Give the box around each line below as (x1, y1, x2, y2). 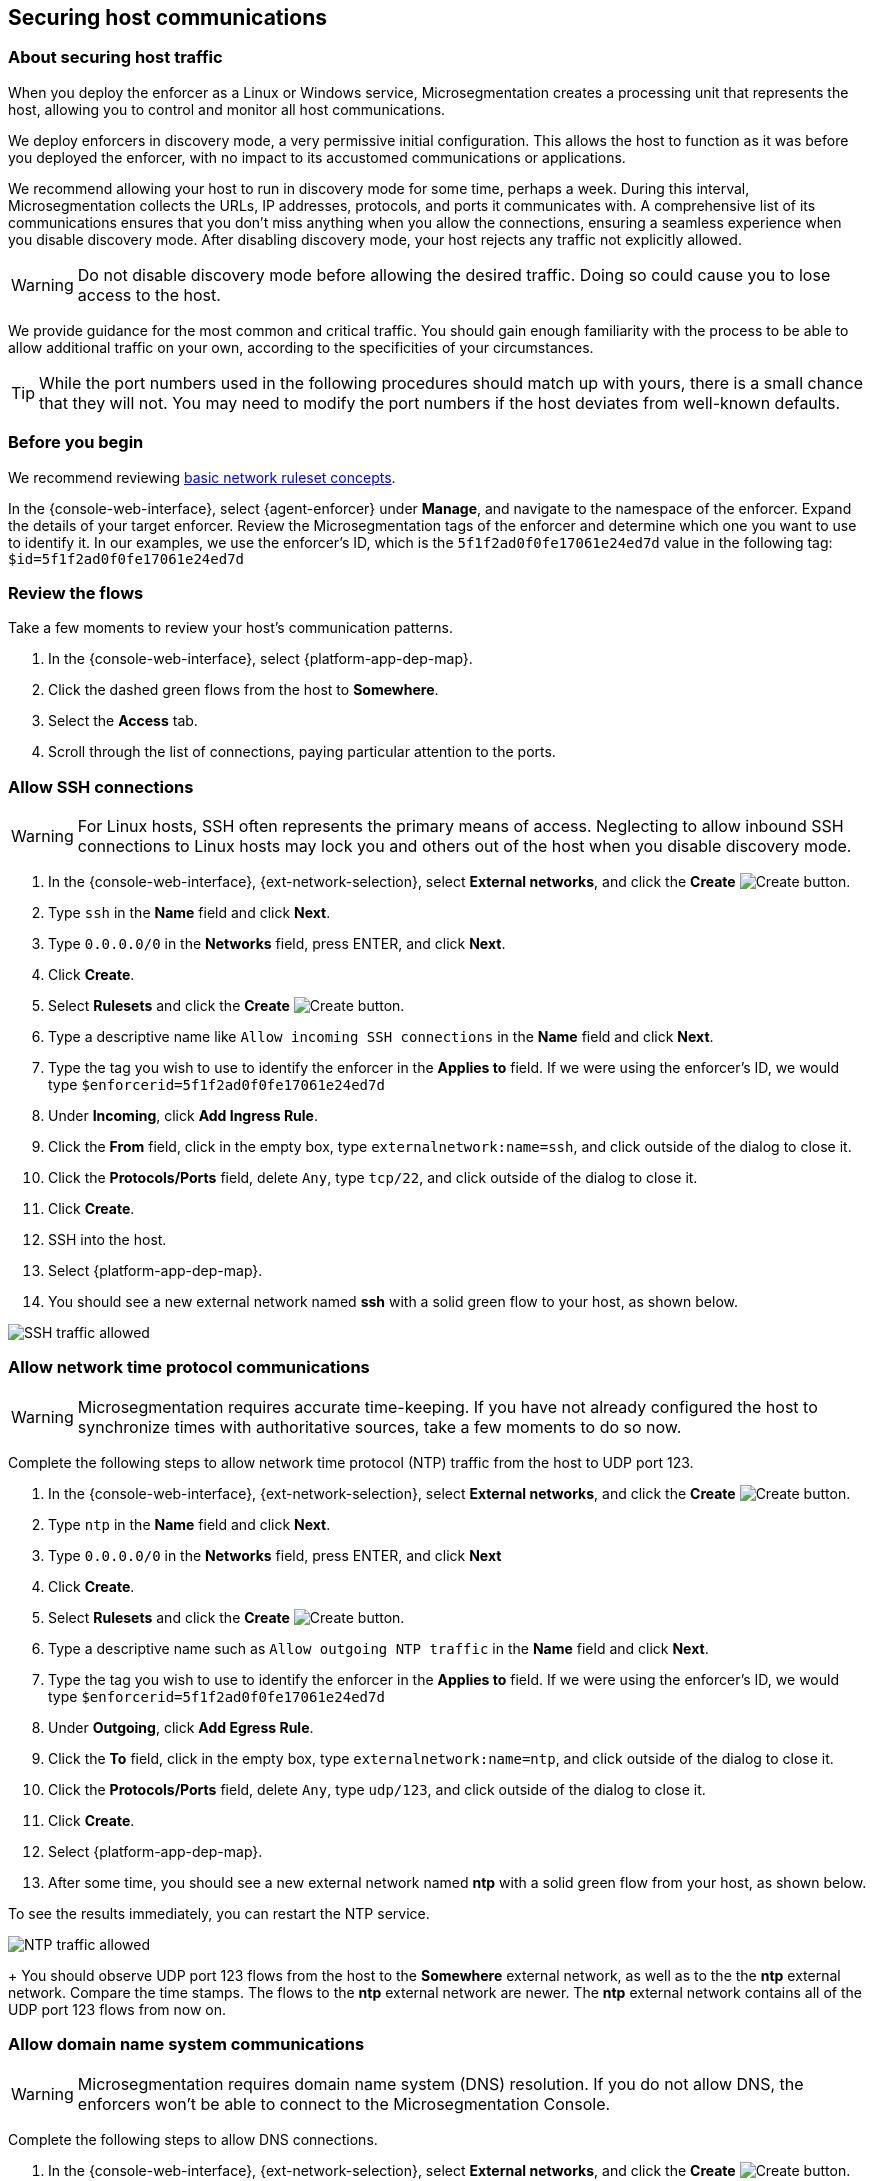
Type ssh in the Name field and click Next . (48, 904, 331, 922)
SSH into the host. (48, 1231, 167, 1249)
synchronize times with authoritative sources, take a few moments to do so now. (77, 1416, 682, 1437)
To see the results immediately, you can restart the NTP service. (8, 1904, 430, 1922)
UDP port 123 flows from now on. (8, 2000, 227, 2018)
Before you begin (8, 432, 144, 453)
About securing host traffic (8, 47, 223, 68)
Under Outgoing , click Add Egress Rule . (48, 1718, 314, 1736)
